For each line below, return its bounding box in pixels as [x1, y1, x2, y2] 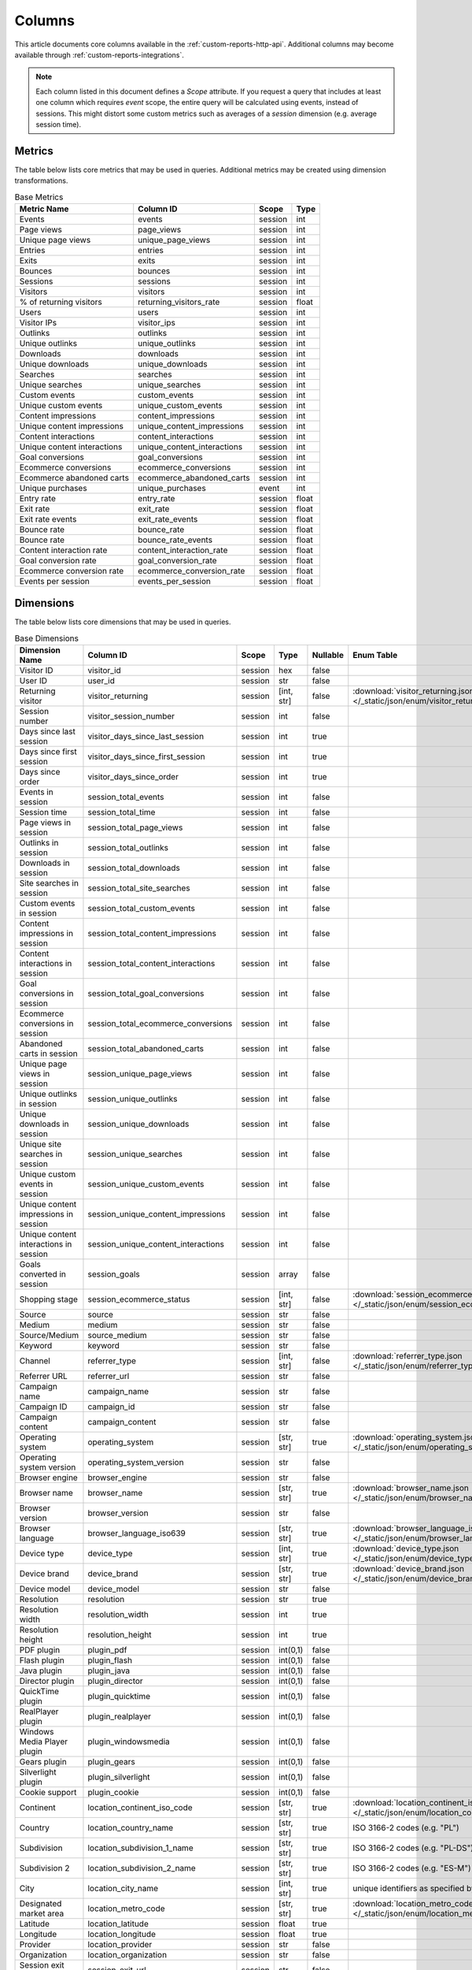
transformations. [14, 176, 68, 185]
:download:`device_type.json [352, 1543, 459, 1554]
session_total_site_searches [87, 883, 190, 894]
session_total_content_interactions [87, 958, 216, 969]
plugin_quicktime [87, 1691, 151, 1702]
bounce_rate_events [138, 534, 212, 545]
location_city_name [87, 1883, 159, 1894]
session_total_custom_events [87, 903, 196, 914]
